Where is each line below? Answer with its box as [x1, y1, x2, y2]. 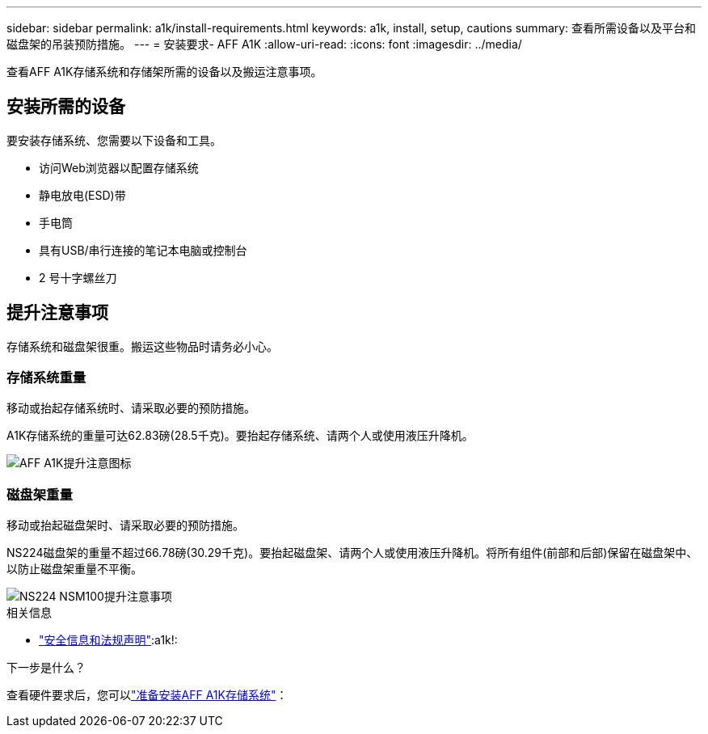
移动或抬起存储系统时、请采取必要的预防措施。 [6, 401, 255, 416]
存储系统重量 [6, 369, 86, 386]
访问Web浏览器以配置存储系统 [39, 160, 199, 175]
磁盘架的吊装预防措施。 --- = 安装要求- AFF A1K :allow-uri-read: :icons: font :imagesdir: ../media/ [6, 37, 522, 51]
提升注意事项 [6, 302, 108, 323]
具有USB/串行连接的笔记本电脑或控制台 [39, 243, 247, 257]
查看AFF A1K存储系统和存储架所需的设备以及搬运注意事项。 [6, 65, 322, 78]
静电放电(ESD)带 [39, 188, 126, 202]
